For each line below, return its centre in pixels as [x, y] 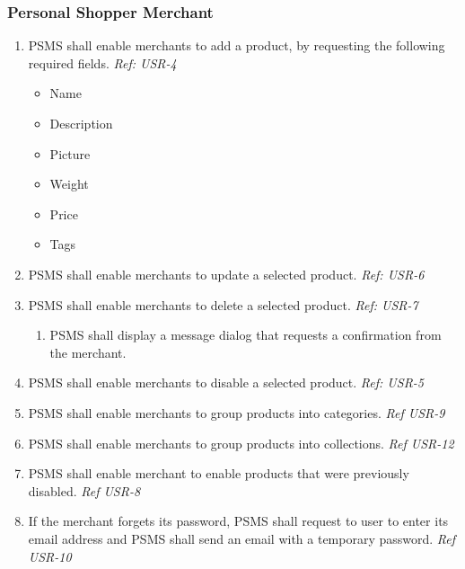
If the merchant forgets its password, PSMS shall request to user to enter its [238, 521]
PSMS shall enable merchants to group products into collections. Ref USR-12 [241, 443]
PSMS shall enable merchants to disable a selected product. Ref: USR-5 [226, 382]
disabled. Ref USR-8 [84, 490]
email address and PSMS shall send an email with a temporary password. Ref [242, 538]
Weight [69, 184]
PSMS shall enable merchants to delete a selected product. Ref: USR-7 [223, 304]
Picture [70, 153]
